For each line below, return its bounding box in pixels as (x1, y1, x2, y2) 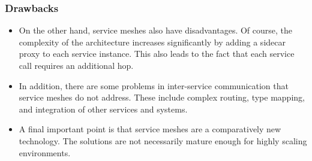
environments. (19, 146, 71, 159)
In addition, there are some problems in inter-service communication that (19, 79, 289, 92)
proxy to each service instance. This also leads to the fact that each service (19, 47, 295, 60)
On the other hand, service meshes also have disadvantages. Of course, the (19, 24, 293, 37)
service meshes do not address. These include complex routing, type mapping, (19, 91, 305, 104)
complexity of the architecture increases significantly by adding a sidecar (19, 35, 286, 48)
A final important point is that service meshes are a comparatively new (19, 123, 281, 135)
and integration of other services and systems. (19, 102, 188, 115)
